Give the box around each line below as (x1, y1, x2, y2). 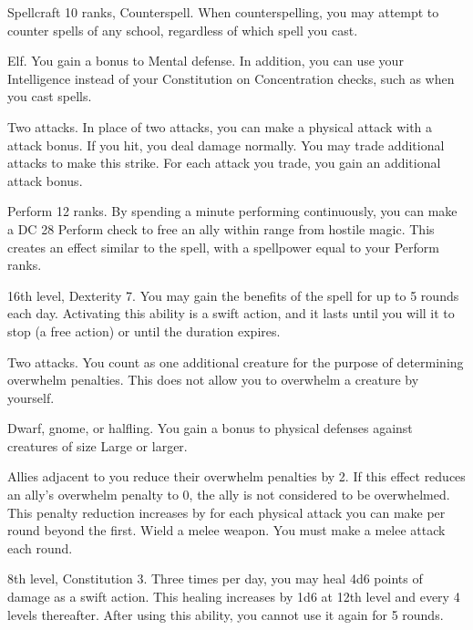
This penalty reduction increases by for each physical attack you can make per (7, 502, 446, 522)
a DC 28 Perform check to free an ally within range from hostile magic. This (7, 219, 435, 238)
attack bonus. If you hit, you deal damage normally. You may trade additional (7, 135, 445, 154)
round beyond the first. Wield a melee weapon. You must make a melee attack (7, 521, 446, 540)
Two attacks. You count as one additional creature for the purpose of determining (7, 352, 464, 371)
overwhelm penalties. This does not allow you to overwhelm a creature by (7, 370, 419, 389)
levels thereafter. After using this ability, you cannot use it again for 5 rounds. (7, 604, 444, 624)
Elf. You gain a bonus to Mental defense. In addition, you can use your (7, 51, 404, 70)
